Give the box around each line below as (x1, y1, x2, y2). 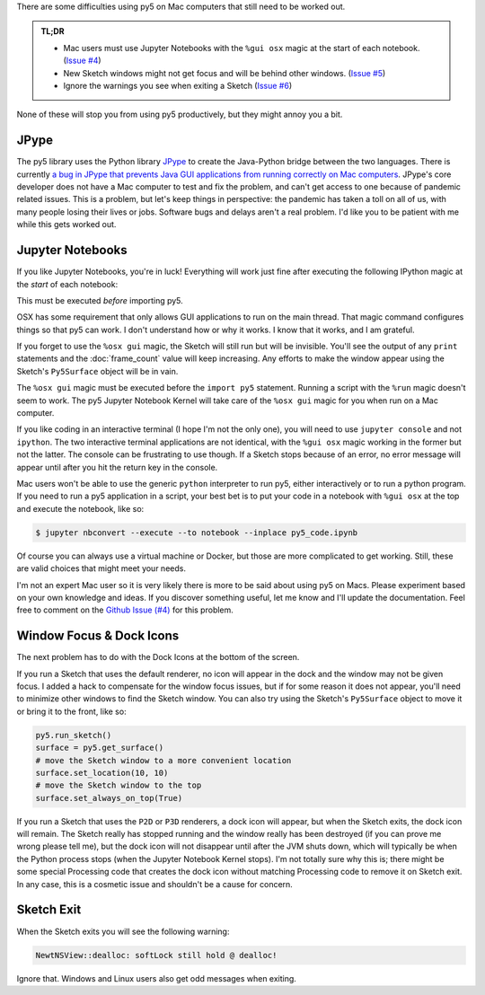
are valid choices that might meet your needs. (16, 563, 186, 574)
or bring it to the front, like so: (16, 706, 127, 717)
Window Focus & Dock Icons (16, 629, 180, 644)
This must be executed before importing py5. (16, 295, 183, 305)
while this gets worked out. (16, 219, 117, 230)
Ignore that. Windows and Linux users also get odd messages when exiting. (16, 973, 296, 983)
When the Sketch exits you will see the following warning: (16, 926, 230, 937)
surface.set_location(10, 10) (35, 768, 169, 778)
